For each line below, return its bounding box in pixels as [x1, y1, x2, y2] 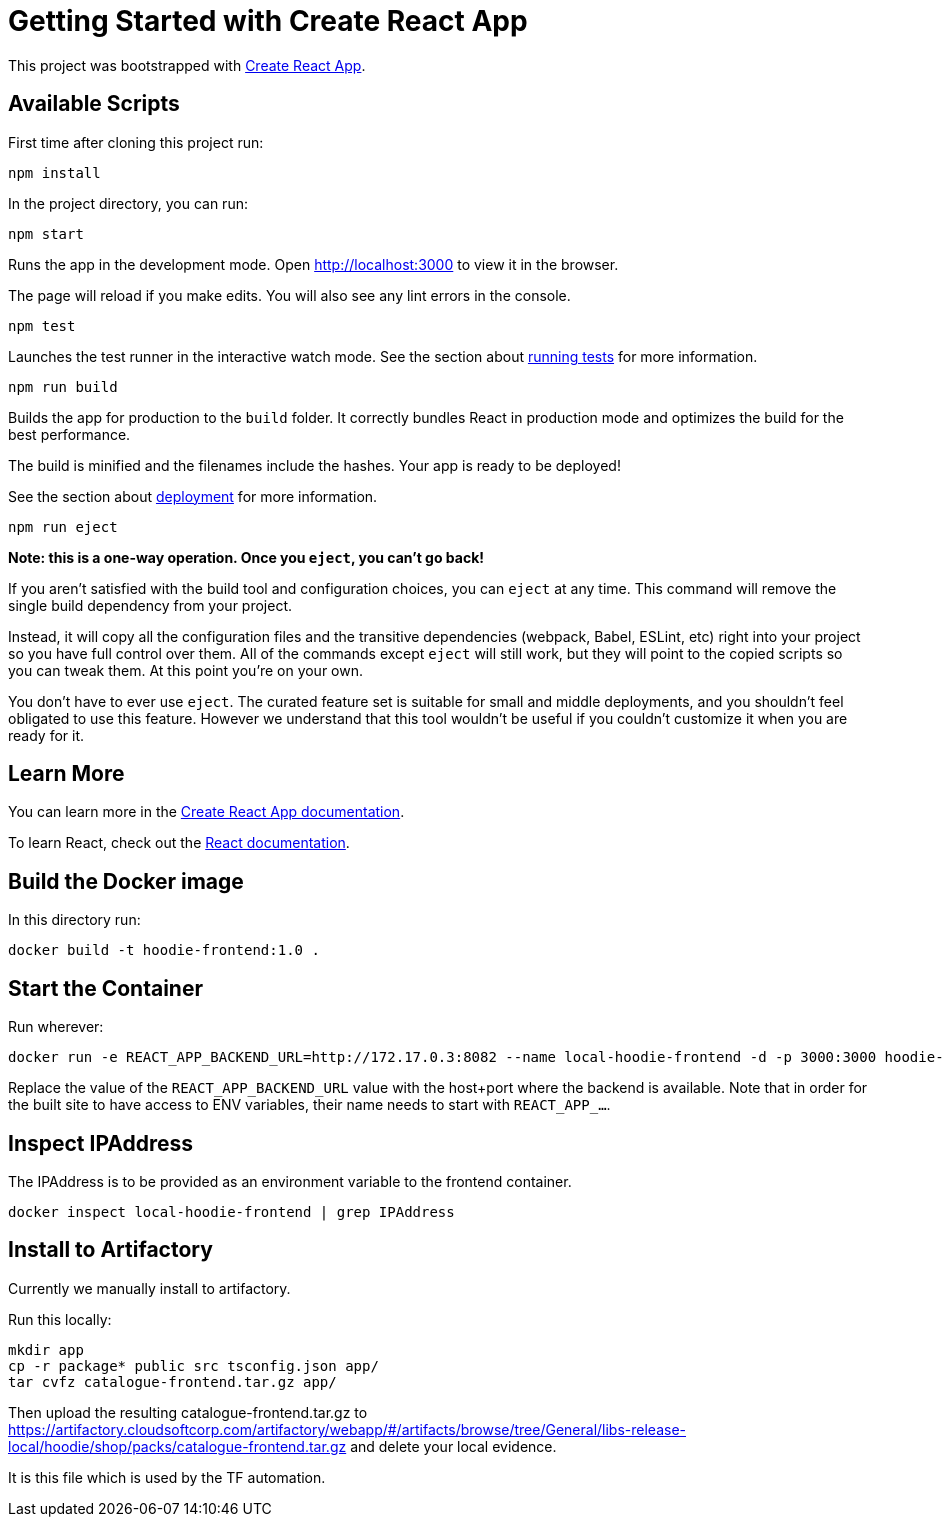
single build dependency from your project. [8, 596, 293, 614]
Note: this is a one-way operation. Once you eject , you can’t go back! [8, 548, 485, 566]
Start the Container [8, 975, 203, 1001]
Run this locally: [8, 1310, 112, 1328]
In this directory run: [8, 911, 141, 929]
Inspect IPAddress [8, 1130, 194, 1156]
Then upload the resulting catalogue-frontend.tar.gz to [8, 1403, 368, 1421]
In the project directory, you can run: [8, 194, 248, 212]
